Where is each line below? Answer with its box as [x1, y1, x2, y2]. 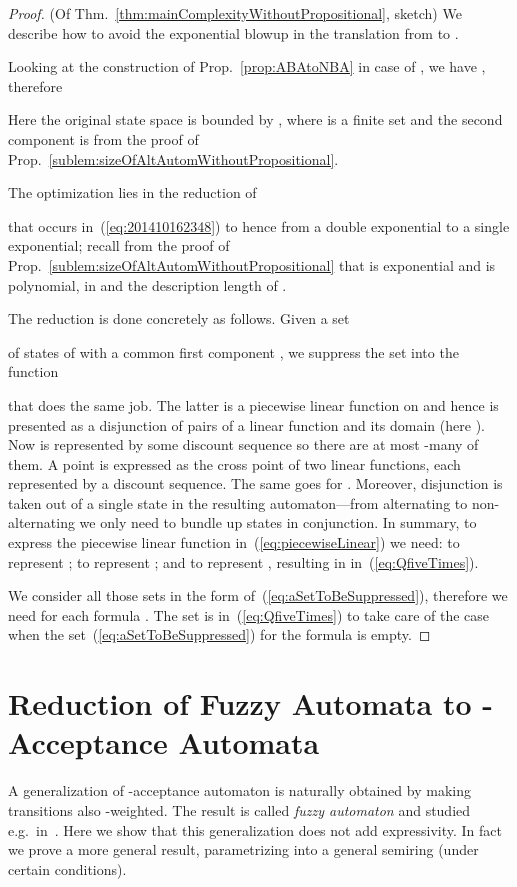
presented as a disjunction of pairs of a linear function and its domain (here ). [8, 414, 485, 435]
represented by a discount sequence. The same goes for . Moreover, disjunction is [8, 473, 503, 494]
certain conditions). [8, 858, 127, 879]
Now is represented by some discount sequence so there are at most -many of [8, 434, 479, 455]
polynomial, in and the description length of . [8, 274, 287, 295]
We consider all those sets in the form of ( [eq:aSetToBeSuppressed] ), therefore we [8, 585, 508, 606]
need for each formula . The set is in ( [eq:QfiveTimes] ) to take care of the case [8, 604, 490, 625]
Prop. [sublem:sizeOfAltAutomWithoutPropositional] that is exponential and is [8, 254, 496, 275]
